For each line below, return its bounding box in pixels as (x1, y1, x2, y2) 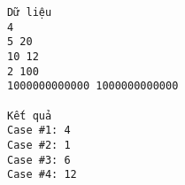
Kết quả (7, 109, 52, 122)
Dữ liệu (7, 6, 52, 19)
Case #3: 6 (7, 153, 71, 166)
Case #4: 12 (7, 168, 77, 181)
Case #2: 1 (7, 138, 71, 151)
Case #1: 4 (7, 124, 71, 137)
